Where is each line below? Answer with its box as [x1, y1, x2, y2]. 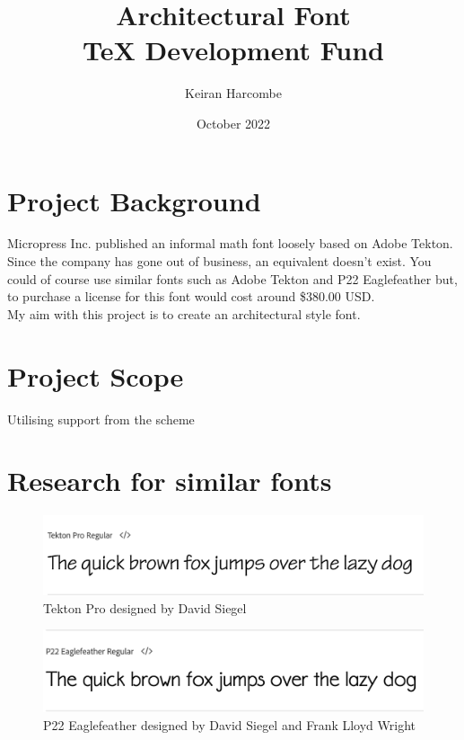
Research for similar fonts [7, 462, 332, 499]
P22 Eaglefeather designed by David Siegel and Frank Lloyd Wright [43, 715, 416, 734]
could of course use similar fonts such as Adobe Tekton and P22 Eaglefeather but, [7, 269, 458, 288]
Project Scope [7, 357, 184, 394]
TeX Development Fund [83, 31, 384, 68]
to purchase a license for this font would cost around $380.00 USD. [7, 287, 375, 306]
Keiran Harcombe [185, 84, 282, 103]
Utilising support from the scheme [7, 409, 195, 428]
